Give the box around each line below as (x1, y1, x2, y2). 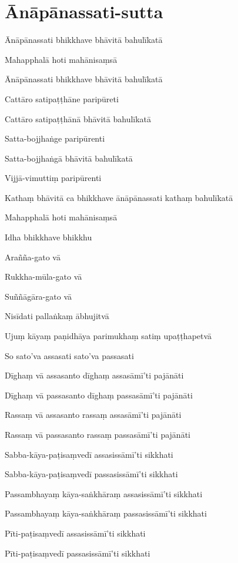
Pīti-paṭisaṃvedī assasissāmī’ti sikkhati (5, 527, 146, 539)
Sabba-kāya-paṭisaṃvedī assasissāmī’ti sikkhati (5, 448, 173, 460)
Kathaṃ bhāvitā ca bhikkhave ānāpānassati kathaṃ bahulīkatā (5, 191, 233, 203)
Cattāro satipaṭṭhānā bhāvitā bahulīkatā (5, 112, 152, 125)
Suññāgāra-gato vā (5, 290, 72, 302)
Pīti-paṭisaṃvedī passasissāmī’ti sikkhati (5, 547, 150, 559)
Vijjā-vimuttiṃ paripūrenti (5, 172, 102, 184)
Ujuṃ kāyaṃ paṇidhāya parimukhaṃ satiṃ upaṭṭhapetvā (5, 330, 212, 342)
